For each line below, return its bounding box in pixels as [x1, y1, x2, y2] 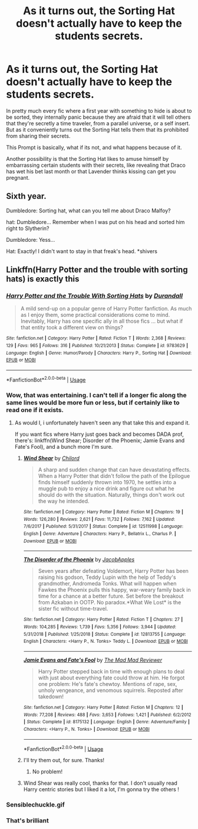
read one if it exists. [6, 406, 64, 414]
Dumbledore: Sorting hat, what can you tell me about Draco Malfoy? [6, 207, 171, 214]
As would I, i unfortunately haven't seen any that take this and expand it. [14, 419, 190, 426]
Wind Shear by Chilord [23, 455, 80, 462]
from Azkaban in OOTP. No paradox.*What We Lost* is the [38, 599, 181, 606]
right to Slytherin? [6, 225, 49, 232]
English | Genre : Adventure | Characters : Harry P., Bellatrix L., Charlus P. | [23, 530, 176, 536]
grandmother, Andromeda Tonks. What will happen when [38, 580, 177, 587]
